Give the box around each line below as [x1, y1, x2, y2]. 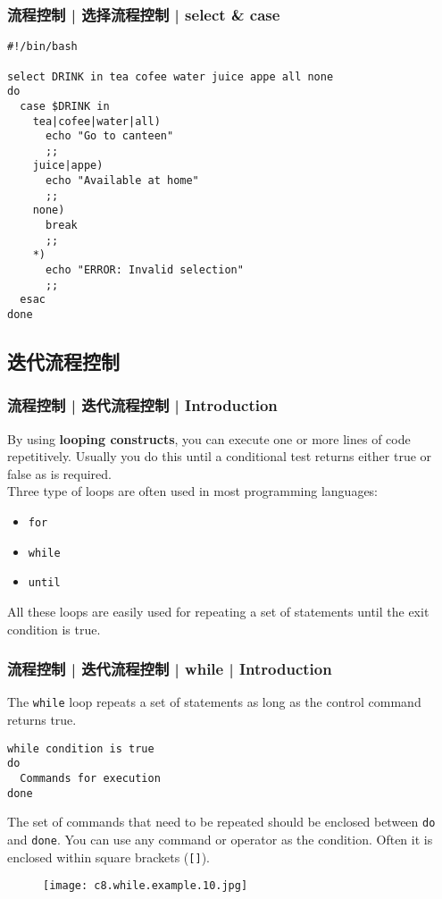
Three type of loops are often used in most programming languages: [7, 482, 379, 500]
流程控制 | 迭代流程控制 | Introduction [7, 394, 278, 416]
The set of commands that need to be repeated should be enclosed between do [7, 812, 436, 831]
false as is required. [7, 464, 112, 483]
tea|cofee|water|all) [32, 114, 161, 128]
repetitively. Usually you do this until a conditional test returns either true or [7, 447, 432, 466]
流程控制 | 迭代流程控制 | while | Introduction [7, 658, 332, 680]
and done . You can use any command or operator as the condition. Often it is [7, 829, 433, 848]
